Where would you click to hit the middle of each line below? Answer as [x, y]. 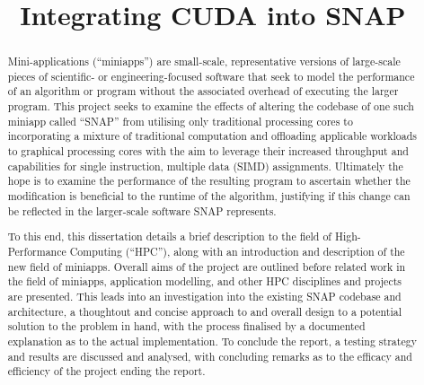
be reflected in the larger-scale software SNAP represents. [142, 210]
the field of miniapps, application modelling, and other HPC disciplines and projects [204, 281]
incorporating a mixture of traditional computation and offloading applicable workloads [212, 136]
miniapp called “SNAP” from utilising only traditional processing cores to [180, 121]
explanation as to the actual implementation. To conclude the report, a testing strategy [212, 341]
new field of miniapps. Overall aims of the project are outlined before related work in [207, 266]
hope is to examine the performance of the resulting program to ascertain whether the [209, 181]
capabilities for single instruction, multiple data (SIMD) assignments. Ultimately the [205, 166]
